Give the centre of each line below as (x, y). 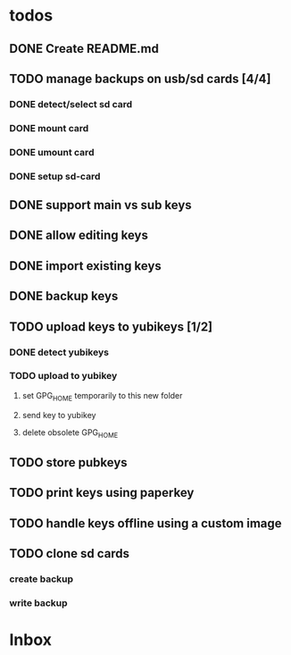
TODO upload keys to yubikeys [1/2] (111, 327)
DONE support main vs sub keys (100, 205)
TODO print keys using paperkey (102, 493)
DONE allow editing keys (79, 235)
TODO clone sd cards (70, 554)
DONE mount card (49, 128)
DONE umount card (52, 152)
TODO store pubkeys (68, 462)
